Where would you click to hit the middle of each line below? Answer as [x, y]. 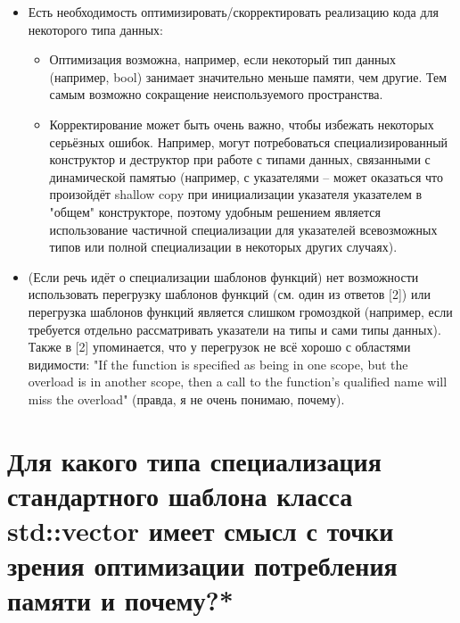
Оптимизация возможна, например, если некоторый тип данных [222, 59]
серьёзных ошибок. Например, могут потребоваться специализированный [249, 141]
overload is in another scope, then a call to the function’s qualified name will [238, 382]
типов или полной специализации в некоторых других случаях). [223, 247]
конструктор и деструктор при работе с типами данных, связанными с [240, 159]
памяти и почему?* [120, 600]
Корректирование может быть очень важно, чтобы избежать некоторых [242, 124]
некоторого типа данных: [95, 29]
